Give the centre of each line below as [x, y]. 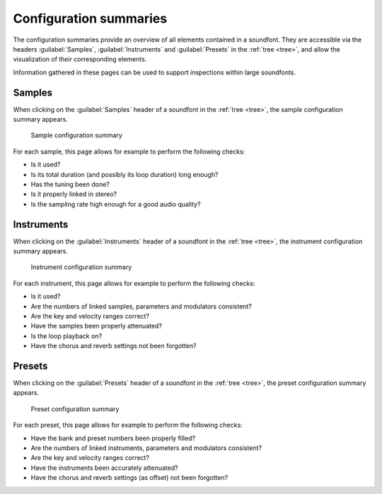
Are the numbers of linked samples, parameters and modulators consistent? [141, 306]
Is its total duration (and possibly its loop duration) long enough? [125, 174]
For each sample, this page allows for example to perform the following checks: [129, 151]
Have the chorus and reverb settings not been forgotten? [114, 346]
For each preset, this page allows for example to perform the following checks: [128, 425]
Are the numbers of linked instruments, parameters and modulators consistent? [146, 448]
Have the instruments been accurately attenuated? [104, 468]
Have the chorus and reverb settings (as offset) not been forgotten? [129, 478]
